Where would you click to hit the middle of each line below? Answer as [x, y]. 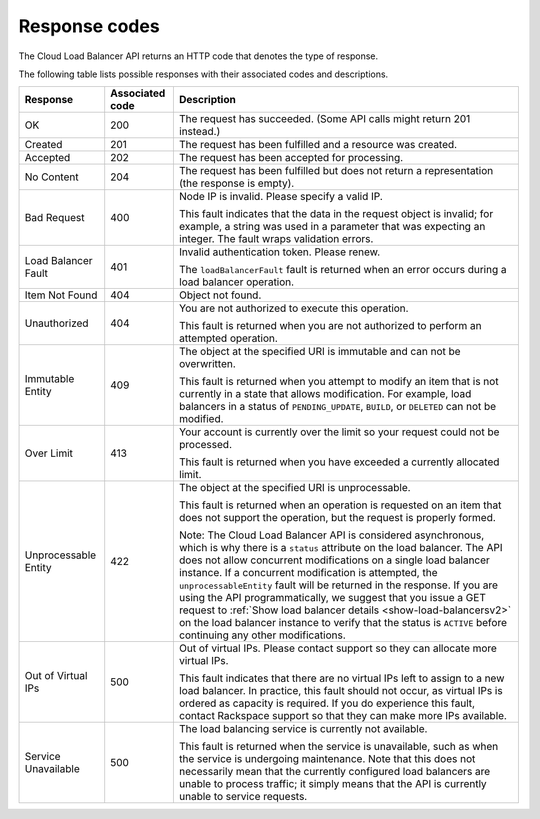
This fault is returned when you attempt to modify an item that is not [338, 382]
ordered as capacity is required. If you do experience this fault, [326, 703]
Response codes [89, 26]
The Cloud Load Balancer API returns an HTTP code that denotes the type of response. [198, 56]
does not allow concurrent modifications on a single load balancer [334, 560]
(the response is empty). [236, 183]
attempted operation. [228, 338]
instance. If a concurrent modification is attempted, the [308, 573]
